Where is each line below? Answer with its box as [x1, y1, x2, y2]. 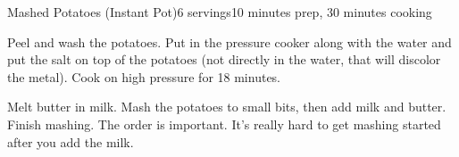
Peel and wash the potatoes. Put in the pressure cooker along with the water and [7, 32, 452, 51]
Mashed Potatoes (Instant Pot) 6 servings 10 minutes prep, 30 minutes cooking [7, 3, 432, 21]
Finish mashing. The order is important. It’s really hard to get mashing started [7, 114, 441, 133]
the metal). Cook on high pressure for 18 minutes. [7, 67, 281, 86]
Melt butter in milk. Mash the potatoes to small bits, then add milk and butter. [7, 97, 446, 116]
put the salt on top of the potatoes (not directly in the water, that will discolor [7, 50, 441, 69]
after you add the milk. [7, 132, 134, 151]
